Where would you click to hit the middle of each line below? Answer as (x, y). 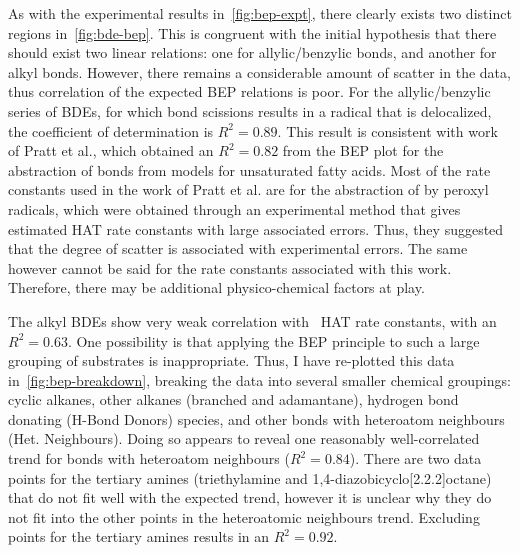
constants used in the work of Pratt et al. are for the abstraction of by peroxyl (248, 189)
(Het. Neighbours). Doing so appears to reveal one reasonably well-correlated (244, 438)
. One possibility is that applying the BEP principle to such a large (273, 340)
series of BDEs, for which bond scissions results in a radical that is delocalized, (250, 110)
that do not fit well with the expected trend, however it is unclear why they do (250, 497)
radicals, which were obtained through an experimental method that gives (234, 208)
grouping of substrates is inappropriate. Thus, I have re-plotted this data (231, 360)
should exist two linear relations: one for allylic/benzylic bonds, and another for (252, 52)
